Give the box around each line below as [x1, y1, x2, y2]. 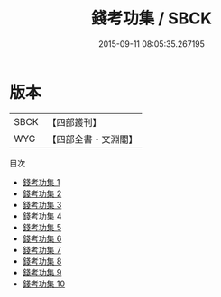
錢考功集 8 [22, 256, 62, 266]
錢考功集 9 [22, 266, 62, 277]
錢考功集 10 [22, 278, 66, 289]
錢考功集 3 [22, 199, 62, 210]
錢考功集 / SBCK [91, 8, 212, 29]
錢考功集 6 [22, 233, 62, 244]
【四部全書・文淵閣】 [47, 132, 138, 145]
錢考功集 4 [22, 211, 62, 221]
